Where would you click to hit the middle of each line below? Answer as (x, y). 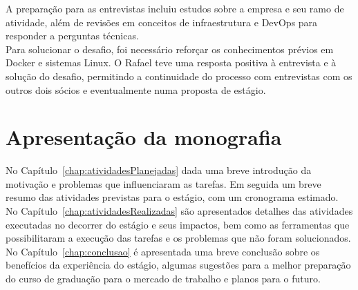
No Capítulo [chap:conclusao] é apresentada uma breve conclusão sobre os (163, 251)
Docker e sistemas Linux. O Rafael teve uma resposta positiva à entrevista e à (171, 62)
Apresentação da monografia (144, 137)
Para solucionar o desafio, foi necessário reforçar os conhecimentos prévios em (170, 49)
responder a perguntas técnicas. (72, 36)
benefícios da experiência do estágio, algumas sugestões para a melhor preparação (178, 265)
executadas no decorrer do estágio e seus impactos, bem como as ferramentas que (178, 224)
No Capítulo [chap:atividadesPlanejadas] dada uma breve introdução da (159, 170)
